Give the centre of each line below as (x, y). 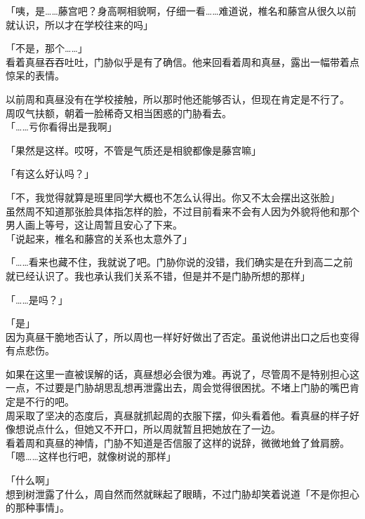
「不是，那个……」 (47, 48)
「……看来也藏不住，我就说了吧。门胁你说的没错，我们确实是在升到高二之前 (179, 262)
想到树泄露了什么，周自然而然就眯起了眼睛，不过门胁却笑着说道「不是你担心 (182, 493)
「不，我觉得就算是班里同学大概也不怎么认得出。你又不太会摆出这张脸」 (173, 197)
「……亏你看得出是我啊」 (61, 127)
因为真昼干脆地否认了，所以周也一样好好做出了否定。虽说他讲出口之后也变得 (182, 336)
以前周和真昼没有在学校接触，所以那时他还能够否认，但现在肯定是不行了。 (178, 99)
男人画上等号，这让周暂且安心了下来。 (94, 225)
